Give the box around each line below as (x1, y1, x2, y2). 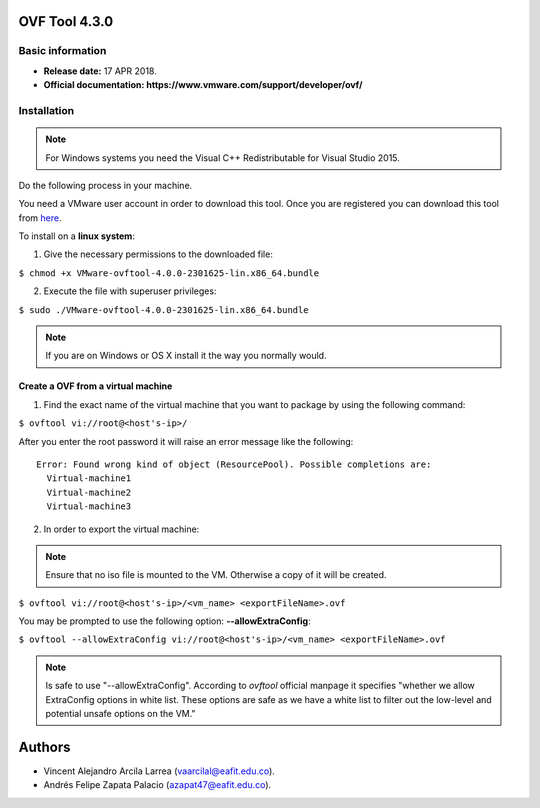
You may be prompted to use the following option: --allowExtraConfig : (18, 615, 311, 627)
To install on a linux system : (18, 230, 135, 242)
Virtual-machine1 (46, 473, 132, 484)
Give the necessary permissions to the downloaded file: (43, 248, 274, 260)
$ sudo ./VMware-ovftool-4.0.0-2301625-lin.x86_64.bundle (18, 304, 309, 315)
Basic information (18, 44, 107, 58)
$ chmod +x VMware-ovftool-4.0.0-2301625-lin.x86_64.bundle (18, 267, 320, 279)
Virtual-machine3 (46, 501, 132, 512)
